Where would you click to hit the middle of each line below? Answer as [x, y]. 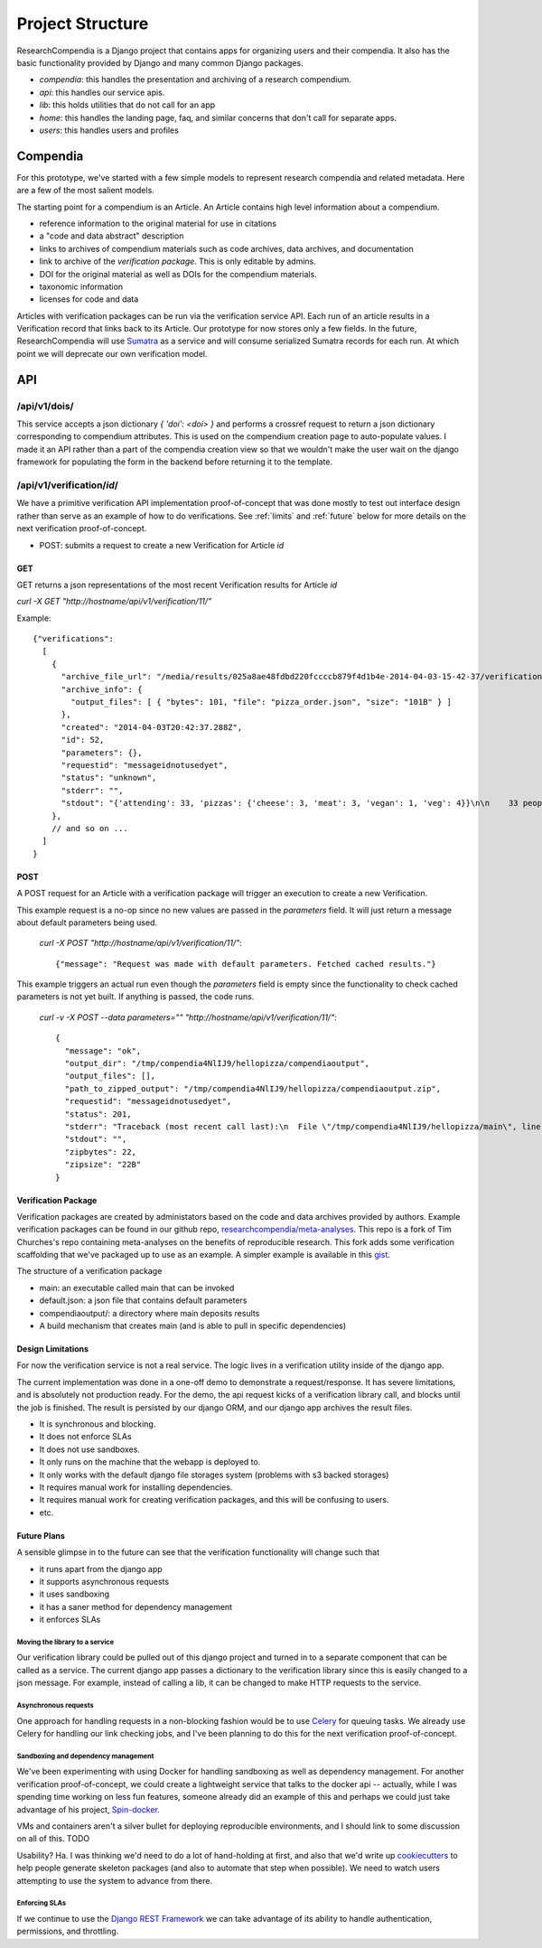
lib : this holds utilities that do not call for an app [127, 105]
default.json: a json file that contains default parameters [143, 1300]
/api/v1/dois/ [45, 406]
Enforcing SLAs [42, 1903]
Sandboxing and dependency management [85, 1756]
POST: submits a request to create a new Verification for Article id [162, 545]
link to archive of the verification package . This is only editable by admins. [178, 261]
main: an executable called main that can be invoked [137, 1288]
